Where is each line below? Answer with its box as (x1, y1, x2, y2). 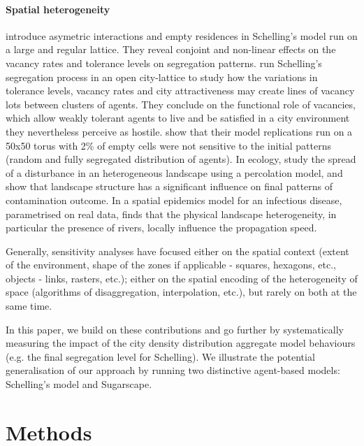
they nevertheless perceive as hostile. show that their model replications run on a (6, 124, 353, 138)
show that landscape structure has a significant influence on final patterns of (6, 179, 333, 194)
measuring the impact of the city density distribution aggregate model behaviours (6, 336, 356, 350)
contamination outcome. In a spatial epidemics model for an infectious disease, (6, 192, 342, 207)
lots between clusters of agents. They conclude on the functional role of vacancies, (6, 96, 356, 111)
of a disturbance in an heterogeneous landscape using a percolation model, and (6, 165, 343, 180)
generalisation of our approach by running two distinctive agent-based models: (6, 363, 340, 377)
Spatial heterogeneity (6, 1, 110, 16)
